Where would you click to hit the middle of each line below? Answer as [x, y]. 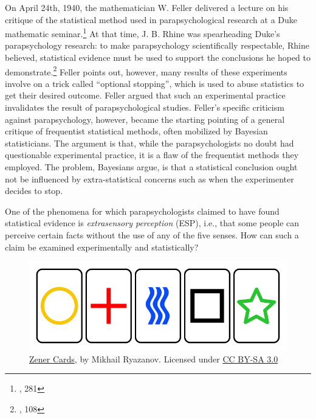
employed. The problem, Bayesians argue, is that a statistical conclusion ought [151, 167]
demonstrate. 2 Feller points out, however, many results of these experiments [146, 71]
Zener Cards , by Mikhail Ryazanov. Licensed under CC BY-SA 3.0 [154, 358]
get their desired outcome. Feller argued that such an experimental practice [145, 95]
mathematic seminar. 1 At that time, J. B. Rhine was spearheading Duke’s [143, 33]
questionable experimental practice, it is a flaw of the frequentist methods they [152, 155]
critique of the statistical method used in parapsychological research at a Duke [151, 19]
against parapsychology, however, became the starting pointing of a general [145, 119]
